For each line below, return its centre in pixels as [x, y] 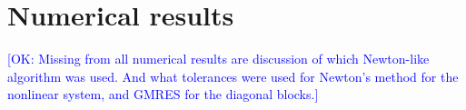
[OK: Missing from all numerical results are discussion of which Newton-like [218, 59]
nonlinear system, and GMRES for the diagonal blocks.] [163, 94]
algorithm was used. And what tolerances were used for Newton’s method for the [233, 76]
